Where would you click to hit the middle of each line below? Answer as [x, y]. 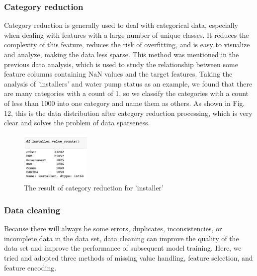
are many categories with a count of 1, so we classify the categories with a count [126, 93]
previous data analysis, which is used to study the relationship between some [121, 64]
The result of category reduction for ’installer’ [94, 188]
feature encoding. [30, 267]
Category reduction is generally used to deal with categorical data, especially [121, 25]
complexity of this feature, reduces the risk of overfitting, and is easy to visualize [127, 45]
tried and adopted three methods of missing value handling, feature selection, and [128, 257]
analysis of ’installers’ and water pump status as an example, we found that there [128, 83]
